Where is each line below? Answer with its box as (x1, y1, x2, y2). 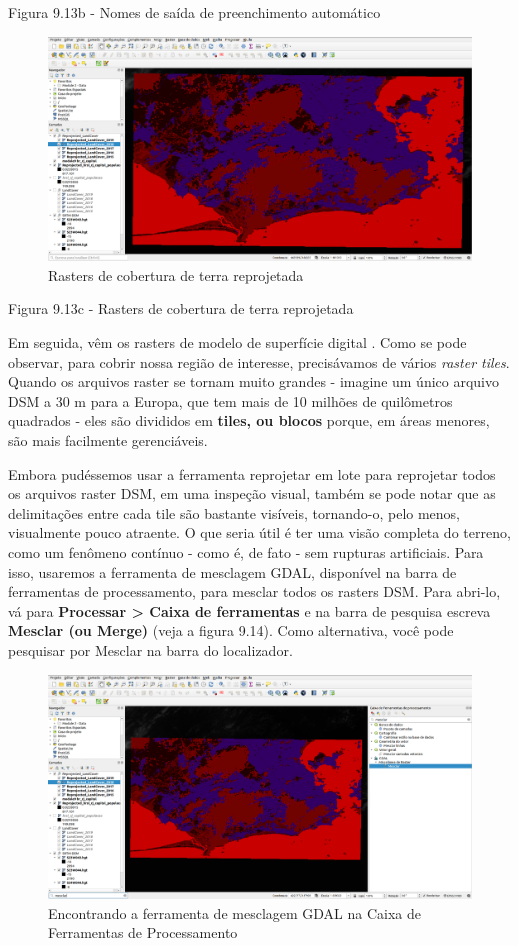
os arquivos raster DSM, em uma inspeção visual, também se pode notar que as (8, 483, 496, 504)
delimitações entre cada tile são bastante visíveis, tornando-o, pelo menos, (8, 502, 461, 523)
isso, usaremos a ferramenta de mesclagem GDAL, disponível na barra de (8, 561, 457, 582)
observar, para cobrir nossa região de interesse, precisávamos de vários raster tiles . (8, 351, 510, 372)
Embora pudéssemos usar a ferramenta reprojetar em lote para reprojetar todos (8, 463, 496, 484)
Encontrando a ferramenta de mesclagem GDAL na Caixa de (48, 902, 422, 923)
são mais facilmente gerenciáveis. (8, 429, 208, 450)
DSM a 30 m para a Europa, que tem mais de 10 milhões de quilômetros (8, 390, 453, 411)
